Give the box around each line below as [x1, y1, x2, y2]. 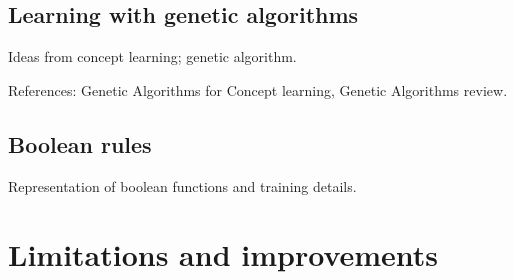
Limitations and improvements [8, 234, 439, 275]
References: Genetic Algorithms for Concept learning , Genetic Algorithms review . [8, 79, 508, 100]
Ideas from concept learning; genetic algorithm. [8, 46, 297, 67]
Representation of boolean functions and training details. [8, 175, 357, 196]
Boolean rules [8, 128, 152, 159]
